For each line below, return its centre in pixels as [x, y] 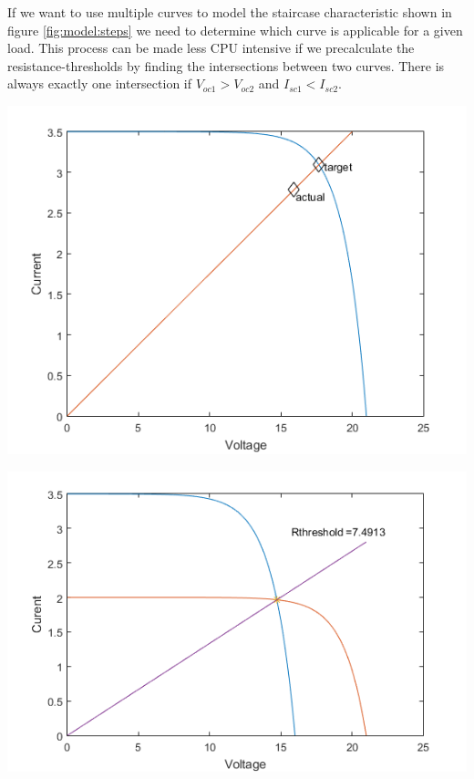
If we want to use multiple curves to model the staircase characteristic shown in [230, 12]
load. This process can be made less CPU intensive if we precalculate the [211, 48]
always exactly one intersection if [100, 83]
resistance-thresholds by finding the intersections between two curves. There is [226, 65]
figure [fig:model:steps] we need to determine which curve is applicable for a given [235, 30]
